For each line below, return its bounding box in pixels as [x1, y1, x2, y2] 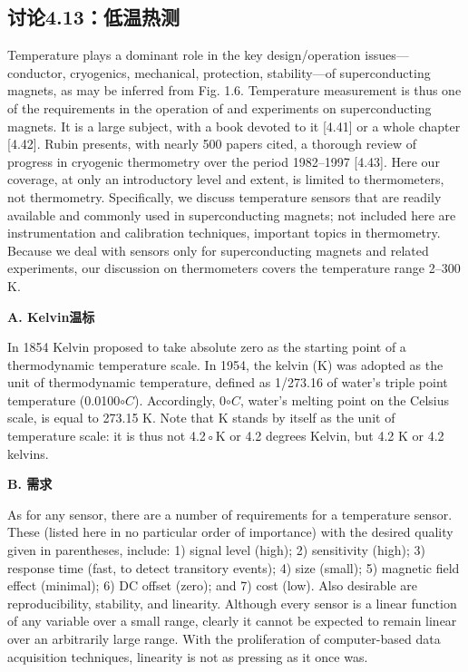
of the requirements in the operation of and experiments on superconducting [7, 98, 432, 117]
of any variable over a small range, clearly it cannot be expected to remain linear [7, 611, 457, 630]
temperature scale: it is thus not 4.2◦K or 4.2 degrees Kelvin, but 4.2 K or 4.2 [7, 426, 444, 445]
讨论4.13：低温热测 [7, 3, 180, 31]
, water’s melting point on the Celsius [239, 390, 449, 409]
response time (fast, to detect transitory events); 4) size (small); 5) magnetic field [7, 558, 460, 577]
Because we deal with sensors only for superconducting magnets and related [7, 240, 429, 259]
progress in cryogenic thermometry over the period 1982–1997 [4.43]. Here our [7, 151, 440, 170]
